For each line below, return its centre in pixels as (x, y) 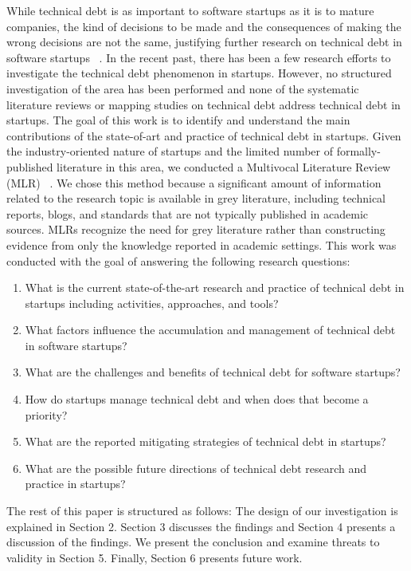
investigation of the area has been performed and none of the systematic (183, 88)
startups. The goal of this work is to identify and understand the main (178, 120)
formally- (358, 151)
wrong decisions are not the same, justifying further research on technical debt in (204, 42)
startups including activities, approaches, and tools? (152, 303)
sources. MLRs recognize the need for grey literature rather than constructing (196, 229)
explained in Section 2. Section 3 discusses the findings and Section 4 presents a (201, 526)
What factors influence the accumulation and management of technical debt (210, 330)
